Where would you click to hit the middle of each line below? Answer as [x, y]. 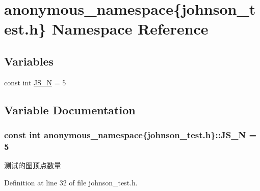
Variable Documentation [70, 109]
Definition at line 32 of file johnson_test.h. [71, 182]
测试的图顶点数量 [33, 165]
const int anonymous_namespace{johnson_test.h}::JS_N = [131, 135]
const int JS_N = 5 [35, 82]
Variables [29, 61]
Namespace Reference [130, 29]
